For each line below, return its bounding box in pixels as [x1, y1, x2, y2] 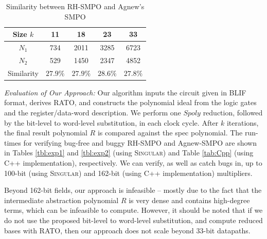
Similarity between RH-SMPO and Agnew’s [6, 1, 145, 11]
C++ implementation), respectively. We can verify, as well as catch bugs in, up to [4, 157, 262, 168]
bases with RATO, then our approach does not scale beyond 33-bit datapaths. [4, 225, 251, 235]
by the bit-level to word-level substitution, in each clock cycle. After [4, 117, 219, 128]
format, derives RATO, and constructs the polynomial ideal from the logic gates [4, 97, 257, 108]
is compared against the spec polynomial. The [97, 127, 243, 138]
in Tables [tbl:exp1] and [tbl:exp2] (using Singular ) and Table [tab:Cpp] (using [4, 147, 254, 158]
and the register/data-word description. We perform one [4, 107, 181, 117]
